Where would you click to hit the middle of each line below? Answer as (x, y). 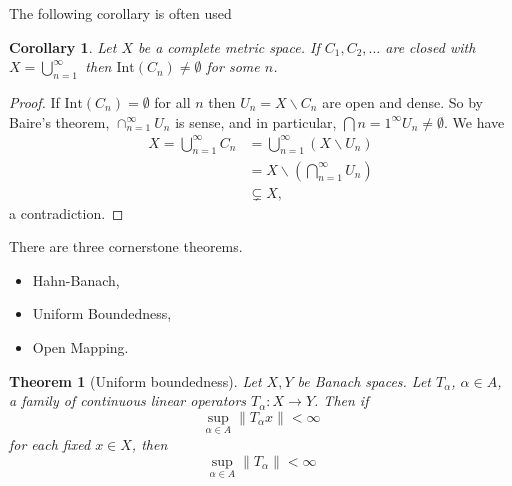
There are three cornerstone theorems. (126, 246)
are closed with (430, 46)
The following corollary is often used (120, 13)
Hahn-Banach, (76, 279)
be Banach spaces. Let (364, 380)
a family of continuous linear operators (128, 400)
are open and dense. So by (402, 101)
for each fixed (50, 443)
